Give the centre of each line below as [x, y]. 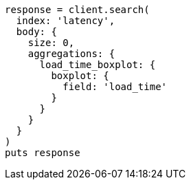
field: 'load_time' [115, 87]
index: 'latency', [66, 21]
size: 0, [51, 43]
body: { [36, 32]
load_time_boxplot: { [98, 65]
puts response [43, 153]
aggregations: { [71, 54]
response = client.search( [77, 10]
